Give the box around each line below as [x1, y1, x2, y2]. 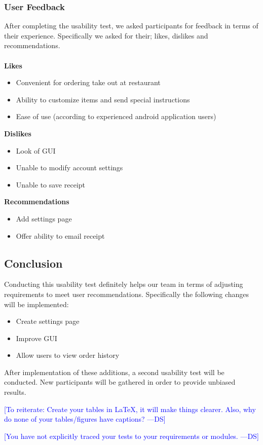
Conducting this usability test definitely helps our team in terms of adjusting [4, 279, 243, 289]
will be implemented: [4, 299, 69, 309]
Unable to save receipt [16, 179, 86, 190]
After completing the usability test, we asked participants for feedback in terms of [4, 20, 258, 31]
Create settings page [16, 316, 80, 326]
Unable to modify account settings [16, 162, 123, 173]
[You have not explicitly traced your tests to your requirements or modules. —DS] [4, 430, 259, 441]
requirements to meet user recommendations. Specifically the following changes [4, 288, 249, 299]
